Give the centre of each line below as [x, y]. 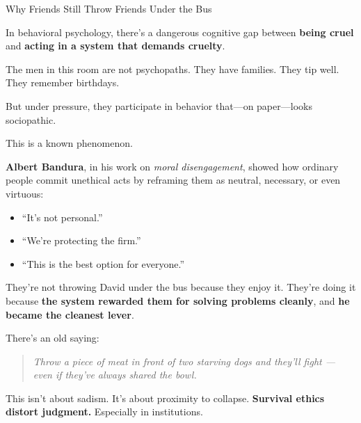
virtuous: [25, 193]
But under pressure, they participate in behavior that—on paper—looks [159, 105]
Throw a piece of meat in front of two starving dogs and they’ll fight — [184, 361]
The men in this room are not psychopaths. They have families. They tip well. [173, 69]
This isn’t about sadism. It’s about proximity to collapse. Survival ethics [165, 398]
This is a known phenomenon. [69, 143]
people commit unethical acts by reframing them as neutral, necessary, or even [173, 180]
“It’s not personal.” [62, 217]
